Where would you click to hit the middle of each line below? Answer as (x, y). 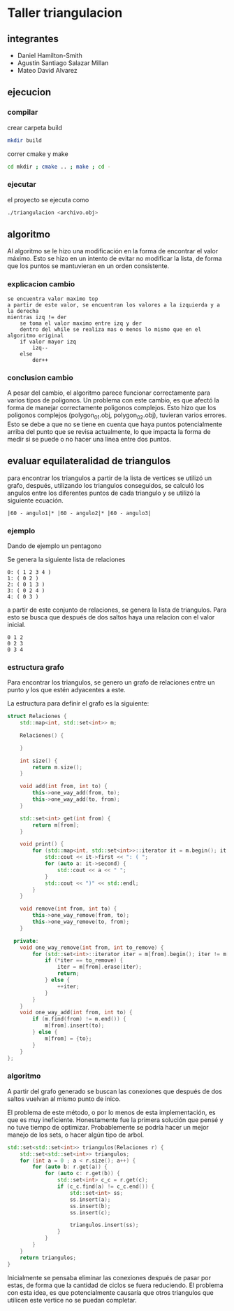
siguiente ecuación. (36, 500)
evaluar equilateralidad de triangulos (89, 461)
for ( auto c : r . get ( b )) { (82, 1174)
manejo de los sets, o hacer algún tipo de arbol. (76, 1135)
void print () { (42, 844)
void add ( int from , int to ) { (64, 786)
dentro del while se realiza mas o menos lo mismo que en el (110, 329)
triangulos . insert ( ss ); (104, 1225)
